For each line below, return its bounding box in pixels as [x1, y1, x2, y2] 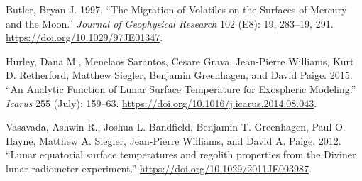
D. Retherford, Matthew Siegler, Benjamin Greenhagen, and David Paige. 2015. [6, 67, 353, 82]
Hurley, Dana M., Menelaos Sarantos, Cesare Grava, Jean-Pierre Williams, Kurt [6, 53, 354, 68]
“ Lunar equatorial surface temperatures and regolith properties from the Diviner [6, 147, 356, 162]
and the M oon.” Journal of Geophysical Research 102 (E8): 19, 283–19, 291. [6, 16, 334, 31]
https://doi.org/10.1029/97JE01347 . [6, 30, 163, 45]
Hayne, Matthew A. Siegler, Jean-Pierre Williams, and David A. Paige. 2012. [6, 133, 341, 148]
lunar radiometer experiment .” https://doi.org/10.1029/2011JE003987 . [6, 160, 312, 175]
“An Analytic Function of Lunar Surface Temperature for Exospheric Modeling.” [6, 81, 356, 96]
